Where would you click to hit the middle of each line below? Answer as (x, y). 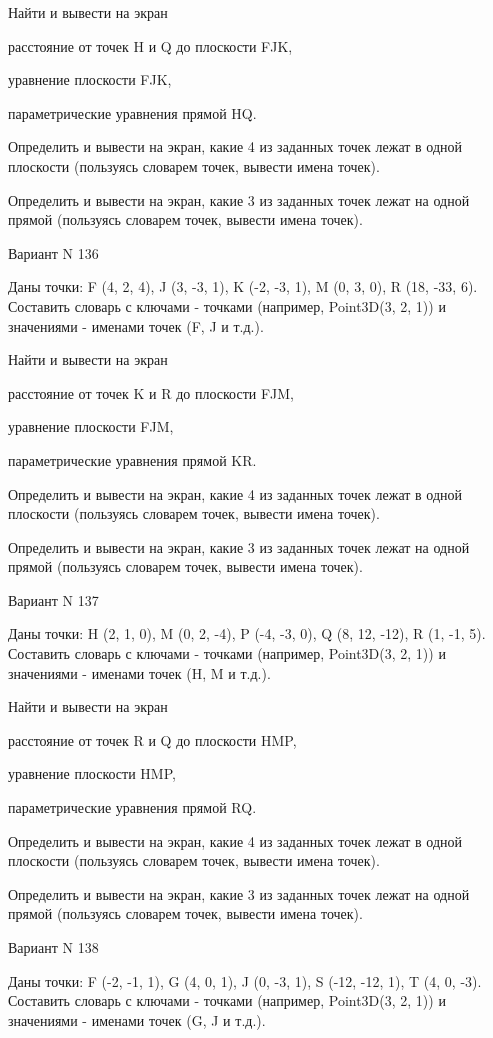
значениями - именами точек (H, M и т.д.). (139, 672)
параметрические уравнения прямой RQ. (132, 807)
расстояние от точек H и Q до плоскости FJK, (150, 45)
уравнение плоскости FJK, (90, 79)
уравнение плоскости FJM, (91, 426)
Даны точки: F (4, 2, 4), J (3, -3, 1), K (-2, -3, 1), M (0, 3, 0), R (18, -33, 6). (243, 286)
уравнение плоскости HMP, (92, 773)
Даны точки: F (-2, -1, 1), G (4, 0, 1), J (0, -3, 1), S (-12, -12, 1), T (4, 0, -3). (245, 980)
